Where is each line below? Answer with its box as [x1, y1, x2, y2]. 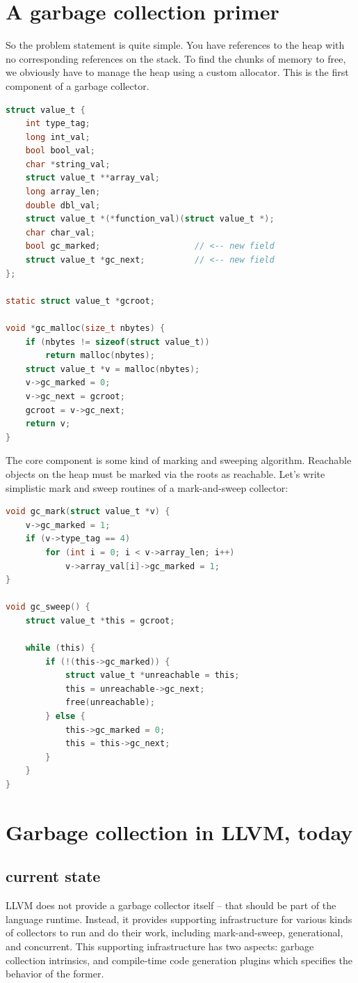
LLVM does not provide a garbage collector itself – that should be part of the [6, 898, 336, 913]
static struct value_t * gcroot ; [6, 295, 155, 306]
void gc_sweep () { [6, 602, 90, 612]
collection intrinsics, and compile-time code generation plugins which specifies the [6, 952, 352, 967]
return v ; [25, 419, 71, 429]
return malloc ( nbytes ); [45, 350, 155, 361]
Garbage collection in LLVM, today [6, 817, 353, 846]
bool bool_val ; [25, 146, 95, 156]
